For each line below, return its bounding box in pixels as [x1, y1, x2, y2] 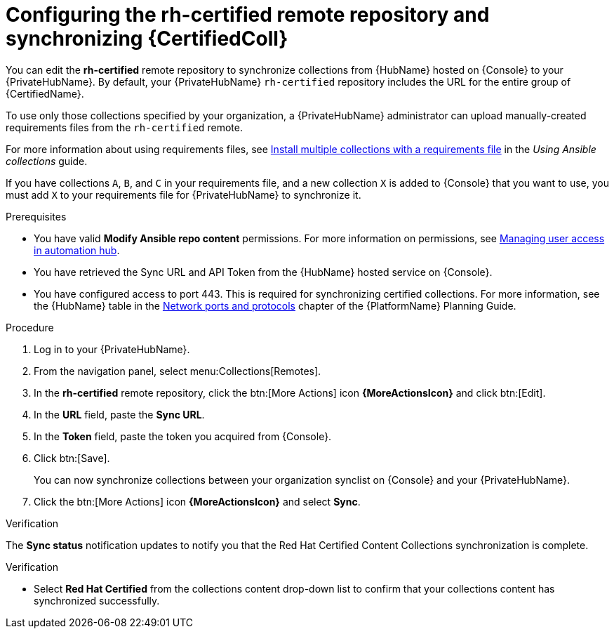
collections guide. [6, 154, 88, 167]
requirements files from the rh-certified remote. [6, 121, 243, 133]
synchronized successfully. [34, 594, 160, 607]
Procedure [6, 321, 54, 333]
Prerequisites [6, 210, 67, 223]
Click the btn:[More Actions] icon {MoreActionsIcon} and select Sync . [34, 495, 361, 508]
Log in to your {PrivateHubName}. [34, 343, 190, 355]
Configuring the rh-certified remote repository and [6, 3, 490, 27]
